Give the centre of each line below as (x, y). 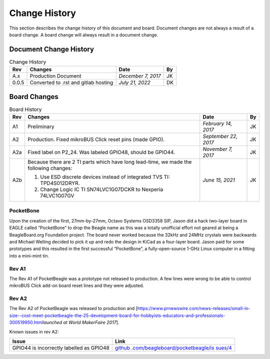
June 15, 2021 (219, 180)
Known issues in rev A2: (34, 331)
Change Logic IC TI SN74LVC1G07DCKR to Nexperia (102, 189)
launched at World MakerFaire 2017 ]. (81, 322)
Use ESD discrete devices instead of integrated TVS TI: (105, 177)
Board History (25, 109)
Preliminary (41, 126)
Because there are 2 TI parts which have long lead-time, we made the (110, 162)
